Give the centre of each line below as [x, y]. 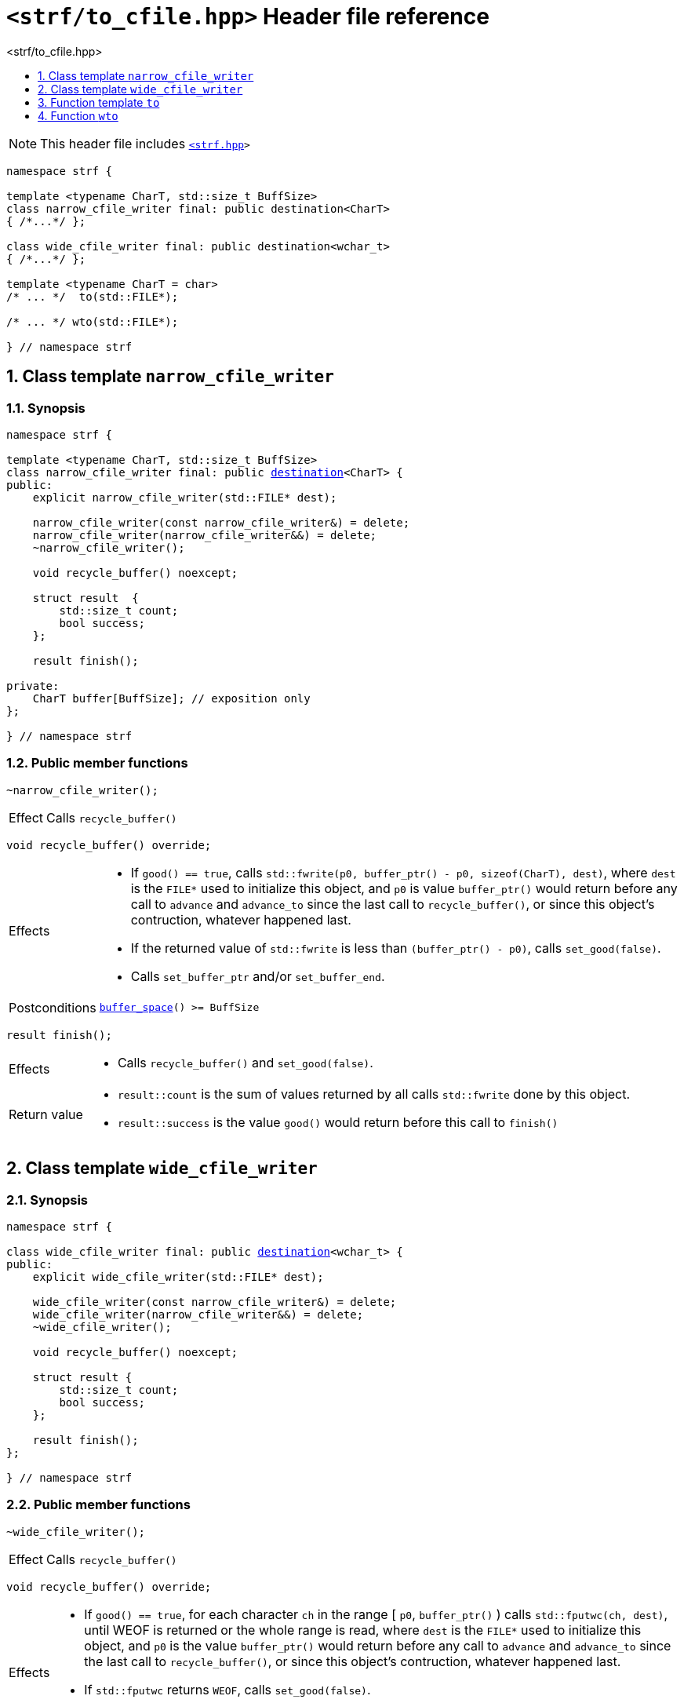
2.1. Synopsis [47, 1200]
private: [33, 686]
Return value [46, 1114]
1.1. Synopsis [46, 408]
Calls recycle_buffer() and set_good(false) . [245, 1062]
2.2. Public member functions [98, 1505]
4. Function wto [78, 115]
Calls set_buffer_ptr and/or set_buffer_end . [258, 976]
